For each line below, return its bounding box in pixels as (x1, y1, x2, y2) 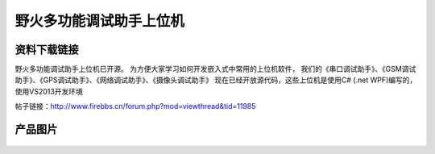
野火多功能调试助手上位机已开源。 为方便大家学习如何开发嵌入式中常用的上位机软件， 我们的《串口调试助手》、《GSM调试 (14, 65, 416, 74)
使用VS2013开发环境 (14, 86, 84, 96)
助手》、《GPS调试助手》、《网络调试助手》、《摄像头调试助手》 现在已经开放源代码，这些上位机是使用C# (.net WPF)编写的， (14, 75, 417, 85)
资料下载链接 (14, 43, 79, 56)
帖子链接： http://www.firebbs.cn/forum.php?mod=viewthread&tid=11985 (14, 102, 256, 111)
